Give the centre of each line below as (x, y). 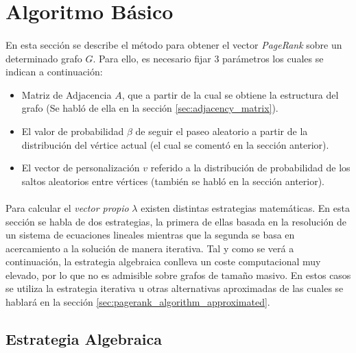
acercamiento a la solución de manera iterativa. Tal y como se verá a (150, 248)
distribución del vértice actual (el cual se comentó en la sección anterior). (175, 144)
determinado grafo (44, 58)
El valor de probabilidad (73, 131)
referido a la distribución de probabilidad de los (250, 168)
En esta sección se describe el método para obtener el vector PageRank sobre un (174, 44)
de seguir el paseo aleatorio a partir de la (222, 131)
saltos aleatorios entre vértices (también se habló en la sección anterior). (173, 181)
